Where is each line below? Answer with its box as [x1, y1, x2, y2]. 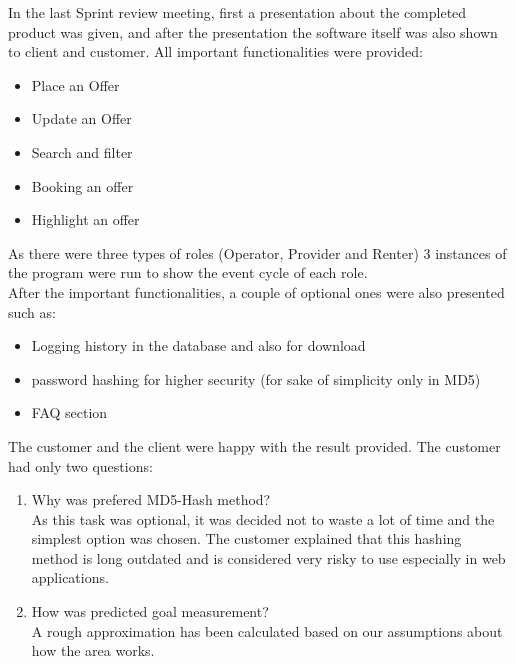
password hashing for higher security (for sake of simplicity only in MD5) [31, 368, 481, 389]
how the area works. [31, 640, 155, 661]
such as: [8, 301, 56, 322]
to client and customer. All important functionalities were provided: [8, 41, 423, 62]
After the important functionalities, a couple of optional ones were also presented [8, 281, 505, 302]
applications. [31, 567, 109, 588]
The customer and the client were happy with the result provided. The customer [8, 435, 501, 456]
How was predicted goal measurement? [31, 601, 269, 622]
